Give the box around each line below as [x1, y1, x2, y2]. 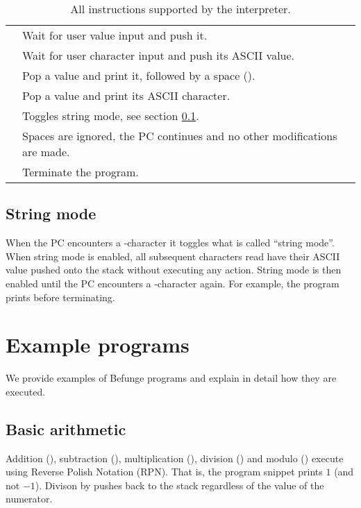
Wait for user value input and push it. [22, 27, 208, 43]
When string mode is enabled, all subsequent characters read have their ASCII [6, 248, 340, 263]
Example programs [6, 330, 190, 359]
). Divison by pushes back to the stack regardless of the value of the [35, 477, 324, 492]
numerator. [6, 491, 53, 506]
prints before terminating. [6, 289, 115, 304]
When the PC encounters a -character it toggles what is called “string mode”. [6, 235, 335, 250]
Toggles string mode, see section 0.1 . [22, 108, 199, 124]
